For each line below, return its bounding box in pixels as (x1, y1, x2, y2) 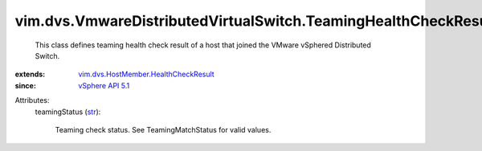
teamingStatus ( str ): (35, 107, 101, 116)
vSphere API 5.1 (78, 80, 130, 90)
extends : (14, 69, 46, 80)
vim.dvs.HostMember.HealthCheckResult (78, 69, 214, 80)
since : (14, 80, 36, 90)
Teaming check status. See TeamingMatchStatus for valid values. (55, 124, 272, 134)
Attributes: (14, 96, 50, 105)
